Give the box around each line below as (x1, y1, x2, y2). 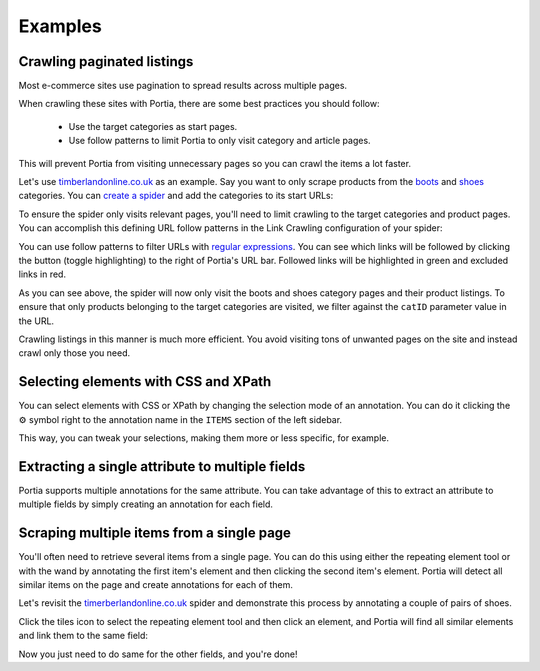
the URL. (18, 315, 55, 327)
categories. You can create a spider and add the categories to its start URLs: (18, 190, 334, 202)
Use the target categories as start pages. (68, 120, 238, 132)
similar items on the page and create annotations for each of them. (18, 578, 294, 590)
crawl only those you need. (18, 347, 130, 359)
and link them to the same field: (18, 630, 149, 642)
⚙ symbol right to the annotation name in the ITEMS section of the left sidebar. (18, 413, 343, 425)
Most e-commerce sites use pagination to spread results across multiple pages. (18, 80, 348, 92)
